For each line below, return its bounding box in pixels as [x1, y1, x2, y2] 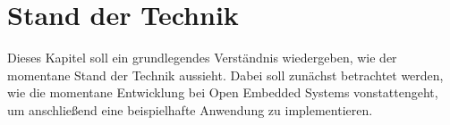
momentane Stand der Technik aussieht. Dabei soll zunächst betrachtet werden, [7, 65, 444, 84]
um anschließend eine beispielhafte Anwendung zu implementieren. [7, 100, 373, 119]
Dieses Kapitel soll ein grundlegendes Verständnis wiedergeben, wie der [7, 48, 397, 67]
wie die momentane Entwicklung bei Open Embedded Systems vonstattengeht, [7, 83, 438, 102]
